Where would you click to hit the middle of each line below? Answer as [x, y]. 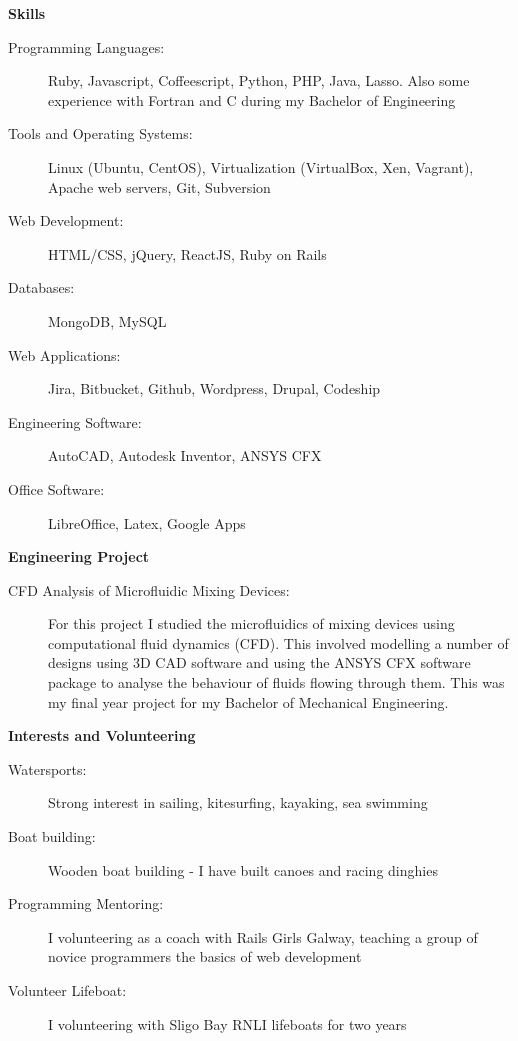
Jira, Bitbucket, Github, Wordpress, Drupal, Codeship [214, 388]
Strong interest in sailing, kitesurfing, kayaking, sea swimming [238, 802]
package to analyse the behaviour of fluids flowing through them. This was [276, 682]
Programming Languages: [86, 46]
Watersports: [47, 768]
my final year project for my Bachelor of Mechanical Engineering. [248, 701]
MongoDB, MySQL [107, 320]
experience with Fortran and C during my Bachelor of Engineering [252, 99]
